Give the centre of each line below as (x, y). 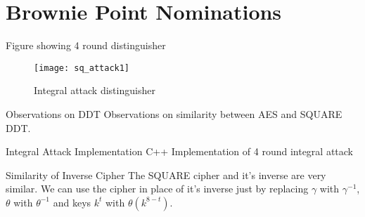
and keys (72, 202)
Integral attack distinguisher (95, 90)
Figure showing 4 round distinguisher (86, 45)
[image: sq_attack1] (82, 68)
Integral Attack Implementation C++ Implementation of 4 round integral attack (180, 151)
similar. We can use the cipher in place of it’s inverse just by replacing (157, 189)
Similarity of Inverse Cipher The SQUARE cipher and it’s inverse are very (166, 175)
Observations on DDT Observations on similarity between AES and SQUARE (174, 113)
